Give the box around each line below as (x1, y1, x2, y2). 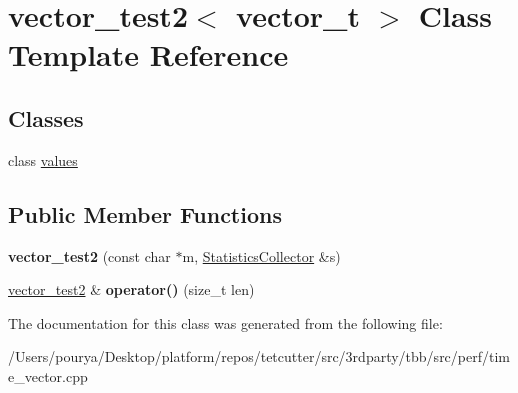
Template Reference (8, 34, 289, 75)
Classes (8, 102, 84, 133)
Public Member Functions (8, 198, 282, 229)
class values (8, 149, 78, 170)
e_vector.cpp (8, 365, 88, 386)
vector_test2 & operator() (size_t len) (8, 279, 255, 300)
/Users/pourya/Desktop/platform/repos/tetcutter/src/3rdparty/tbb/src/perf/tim (8, 346, 510, 367)
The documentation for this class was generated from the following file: (8, 312, 443, 333)
